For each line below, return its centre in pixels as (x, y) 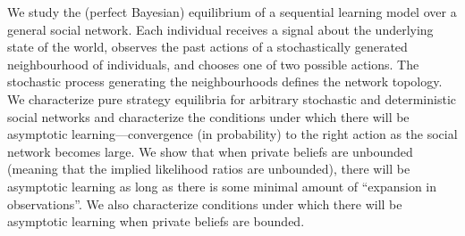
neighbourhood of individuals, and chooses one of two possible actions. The (213, 64)
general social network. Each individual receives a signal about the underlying (220, 29)
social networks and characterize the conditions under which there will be (208, 116)
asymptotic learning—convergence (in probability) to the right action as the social (232, 134)
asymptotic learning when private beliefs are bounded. (156, 221)
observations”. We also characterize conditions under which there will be (205, 203)
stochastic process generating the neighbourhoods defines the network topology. (225, 81)
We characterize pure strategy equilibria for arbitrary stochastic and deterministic (232, 98)
